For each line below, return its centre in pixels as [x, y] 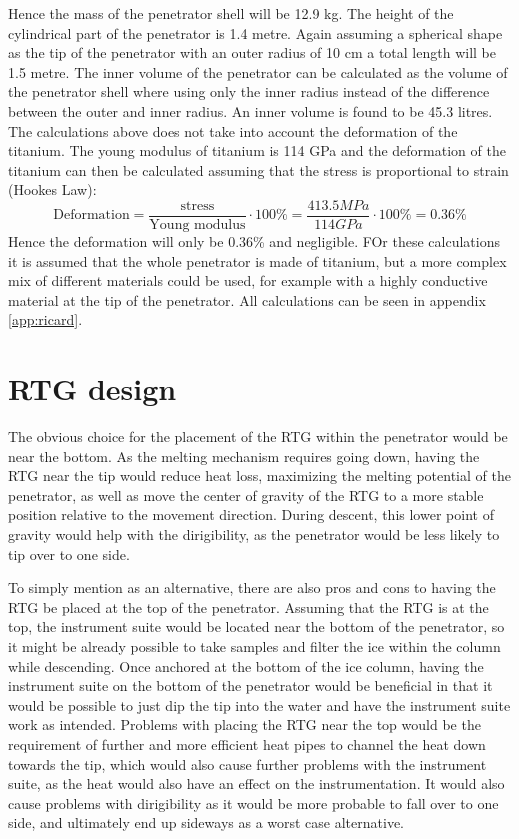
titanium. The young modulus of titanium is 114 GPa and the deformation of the [257, 150]
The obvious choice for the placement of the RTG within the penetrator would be [258, 436]
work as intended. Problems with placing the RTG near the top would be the [244, 724]
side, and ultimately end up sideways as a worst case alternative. [206, 822]
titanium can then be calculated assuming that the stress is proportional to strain [258, 169]
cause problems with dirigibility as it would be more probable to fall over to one [253, 802]
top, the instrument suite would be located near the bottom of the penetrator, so [256, 626]
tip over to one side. [69, 553]
